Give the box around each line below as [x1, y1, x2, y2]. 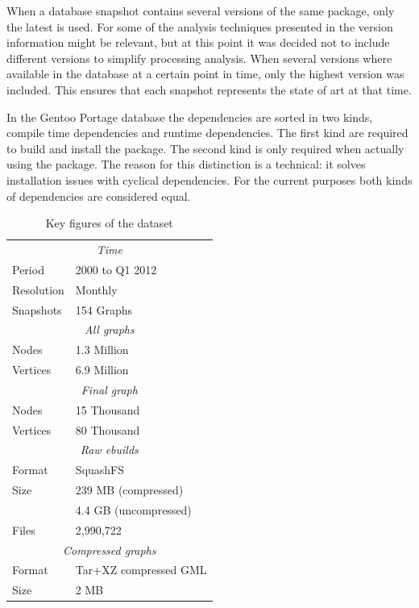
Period [12, 260, 44, 277]
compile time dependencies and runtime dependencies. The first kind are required [6, 124, 409, 141]
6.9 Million [75, 361, 129, 378]
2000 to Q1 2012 [75, 260, 157, 277]
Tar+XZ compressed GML [75, 561, 207, 578]
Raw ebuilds [80, 441, 139, 458]
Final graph [81, 381, 138, 398]
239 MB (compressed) [75, 481, 184, 498]
